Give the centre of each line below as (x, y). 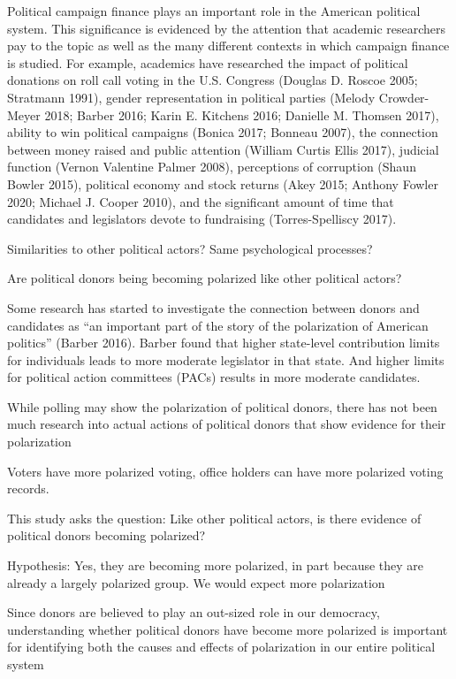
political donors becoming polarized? (106, 535)
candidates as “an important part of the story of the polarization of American (218, 325)
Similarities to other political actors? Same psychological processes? (190, 248)
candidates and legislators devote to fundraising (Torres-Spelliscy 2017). (202, 219)
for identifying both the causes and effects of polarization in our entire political (221, 647)
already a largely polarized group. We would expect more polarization (196, 582)
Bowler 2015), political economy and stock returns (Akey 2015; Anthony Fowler (223, 183)
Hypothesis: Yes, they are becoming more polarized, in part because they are (216, 565)
